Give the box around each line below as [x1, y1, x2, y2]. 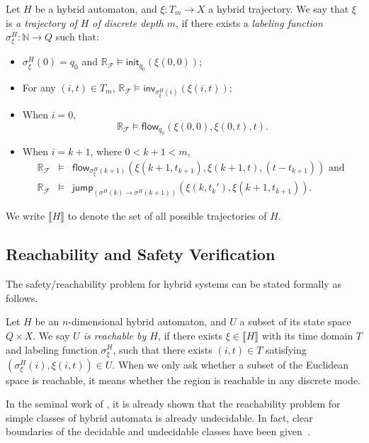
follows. [6, 290, 38, 305]
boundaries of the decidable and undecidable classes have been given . [6, 424, 310, 439]
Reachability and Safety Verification [6, 243, 276, 265]
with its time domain [261, 327, 353, 342]
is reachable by [83, 327, 147, 342]
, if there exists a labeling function [176, 15, 323, 30]
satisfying [266, 342, 307, 357]
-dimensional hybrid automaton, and [68, 314, 227, 329]
